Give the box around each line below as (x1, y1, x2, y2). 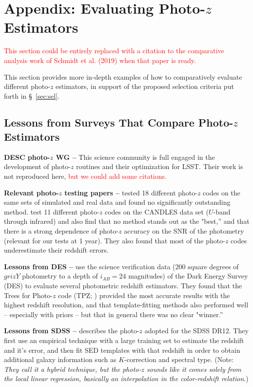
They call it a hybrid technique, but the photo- (4, 364, 141, 374)
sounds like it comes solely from (146, 364, 241, 374)
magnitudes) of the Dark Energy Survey (128, 271, 248, 281)
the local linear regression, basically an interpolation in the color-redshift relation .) (4, 373, 249, 384)
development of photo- (4, 161, 71, 172)
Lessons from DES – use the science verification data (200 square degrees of (4, 261, 239, 271)
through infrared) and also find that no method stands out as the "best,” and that (4, 216, 250, 226)
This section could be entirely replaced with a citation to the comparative (4, 45, 224, 56)
